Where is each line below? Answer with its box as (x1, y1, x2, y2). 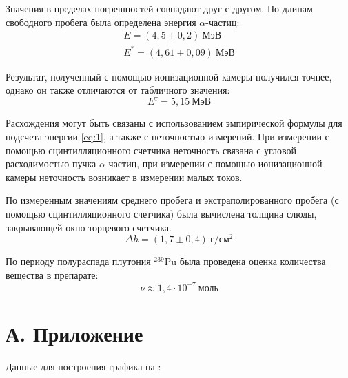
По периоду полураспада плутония (6, 254, 151, 269)
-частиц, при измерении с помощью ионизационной (105, 156, 323, 171)
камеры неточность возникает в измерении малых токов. (6, 169, 243, 184)
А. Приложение (6, 319, 143, 348)
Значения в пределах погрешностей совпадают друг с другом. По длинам (6, 1, 313, 15)
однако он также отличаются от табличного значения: (6, 83, 230, 97)
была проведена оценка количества (179, 254, 326, 269)
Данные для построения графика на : (6, 359, 161, 374)
